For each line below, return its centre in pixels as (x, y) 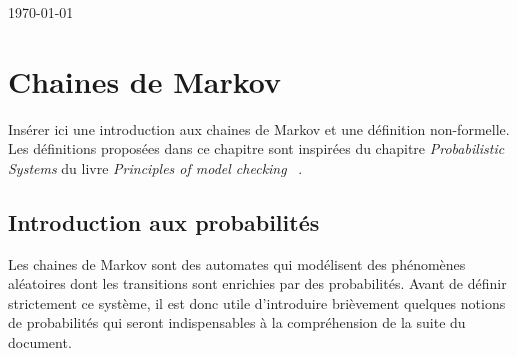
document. (40, 342)
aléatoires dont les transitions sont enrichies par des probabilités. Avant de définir (257, 283)
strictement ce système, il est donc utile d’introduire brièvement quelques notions (257, 302)
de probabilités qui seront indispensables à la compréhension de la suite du (237, 322)
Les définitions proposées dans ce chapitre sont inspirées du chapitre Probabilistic (256, 148)
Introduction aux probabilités (164, 221)
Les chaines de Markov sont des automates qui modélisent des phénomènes (237, 263)
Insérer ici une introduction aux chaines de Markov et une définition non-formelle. (259, 128)
